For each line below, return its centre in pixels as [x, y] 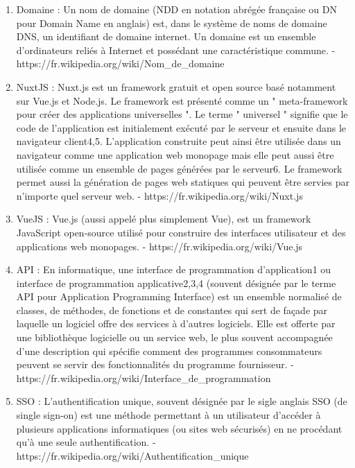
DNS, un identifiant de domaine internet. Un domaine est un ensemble [166, 36]
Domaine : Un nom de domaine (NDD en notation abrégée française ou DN [176, 9]
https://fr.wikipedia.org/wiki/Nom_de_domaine [120, 63]
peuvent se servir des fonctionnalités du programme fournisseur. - [155, 364]
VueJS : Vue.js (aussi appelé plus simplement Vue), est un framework [164, 219]
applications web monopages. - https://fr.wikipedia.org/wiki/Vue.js [159, 246]
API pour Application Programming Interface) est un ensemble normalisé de [179, 296]
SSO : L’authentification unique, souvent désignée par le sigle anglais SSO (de [182, 401]
